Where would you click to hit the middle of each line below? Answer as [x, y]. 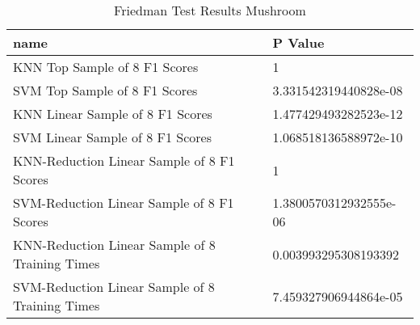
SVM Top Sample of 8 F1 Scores [105, 90]
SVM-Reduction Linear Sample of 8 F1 [124, 203]
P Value [298, 42]
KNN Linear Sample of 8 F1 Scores [113, 114]
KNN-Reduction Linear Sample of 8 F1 [124, 160]
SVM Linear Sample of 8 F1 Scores [112, 137]
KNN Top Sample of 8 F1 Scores [106, 67]
